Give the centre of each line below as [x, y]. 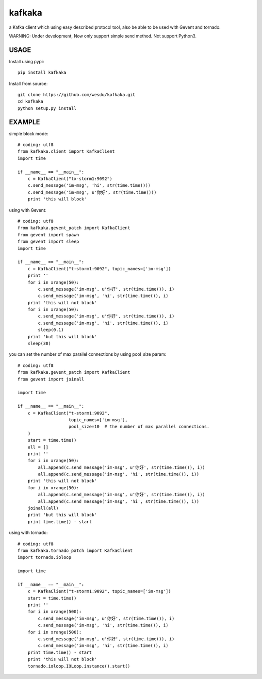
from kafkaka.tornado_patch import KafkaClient [75, 550]
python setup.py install [47, 108]
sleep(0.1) [51, 330]
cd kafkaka [31, 101]
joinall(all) [43, 508]
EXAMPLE [25, 122]
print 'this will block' [57, 199]
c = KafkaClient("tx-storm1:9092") [70, 179]
